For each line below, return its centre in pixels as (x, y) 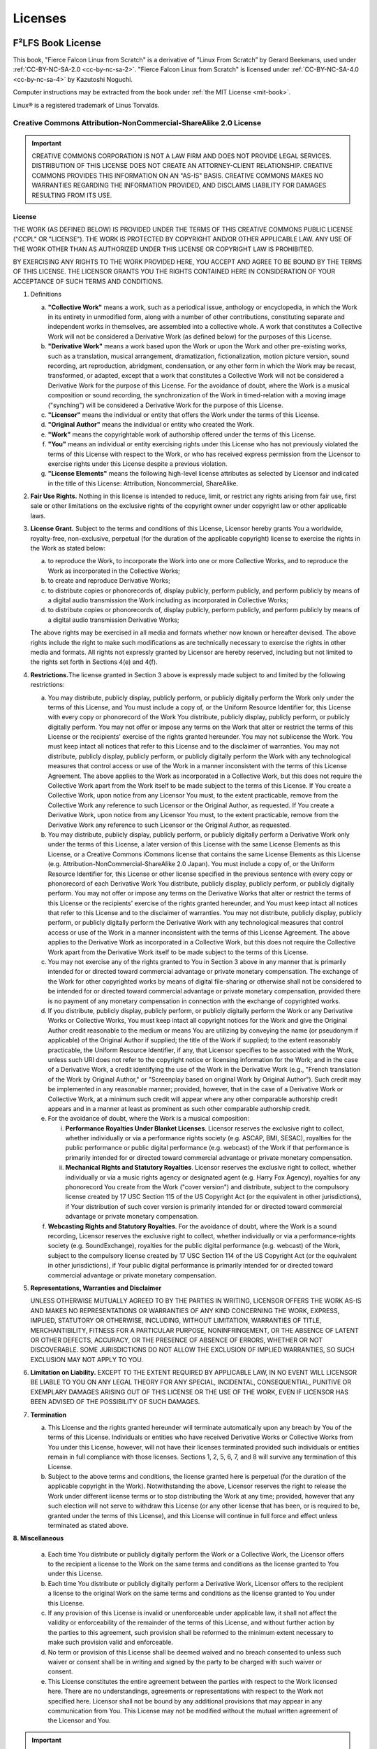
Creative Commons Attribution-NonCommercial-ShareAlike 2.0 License (137, 123)
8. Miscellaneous (38, 1538)
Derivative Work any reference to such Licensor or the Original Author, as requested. (169, 825)
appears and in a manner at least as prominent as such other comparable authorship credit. (179, 1108)
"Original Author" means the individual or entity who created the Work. (151, 425)
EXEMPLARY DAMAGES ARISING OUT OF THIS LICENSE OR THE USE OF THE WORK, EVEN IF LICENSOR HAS (190, 1392)
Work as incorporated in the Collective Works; (114, 571)
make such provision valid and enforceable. (111, 1642)
